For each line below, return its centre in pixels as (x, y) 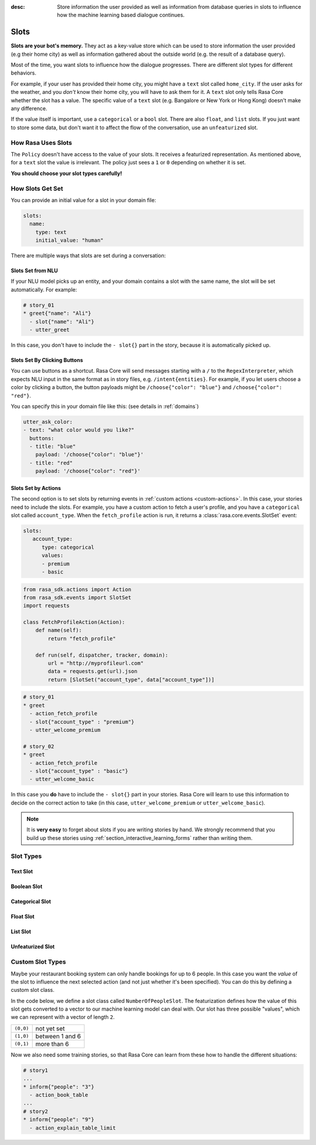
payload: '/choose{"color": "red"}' (88, 471)
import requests (47, 606)
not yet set (50, 1028)
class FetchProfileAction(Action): (74, 622)
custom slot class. (33, 990)
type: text (51, 232)
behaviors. (24, 73)
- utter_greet (50, 330)
